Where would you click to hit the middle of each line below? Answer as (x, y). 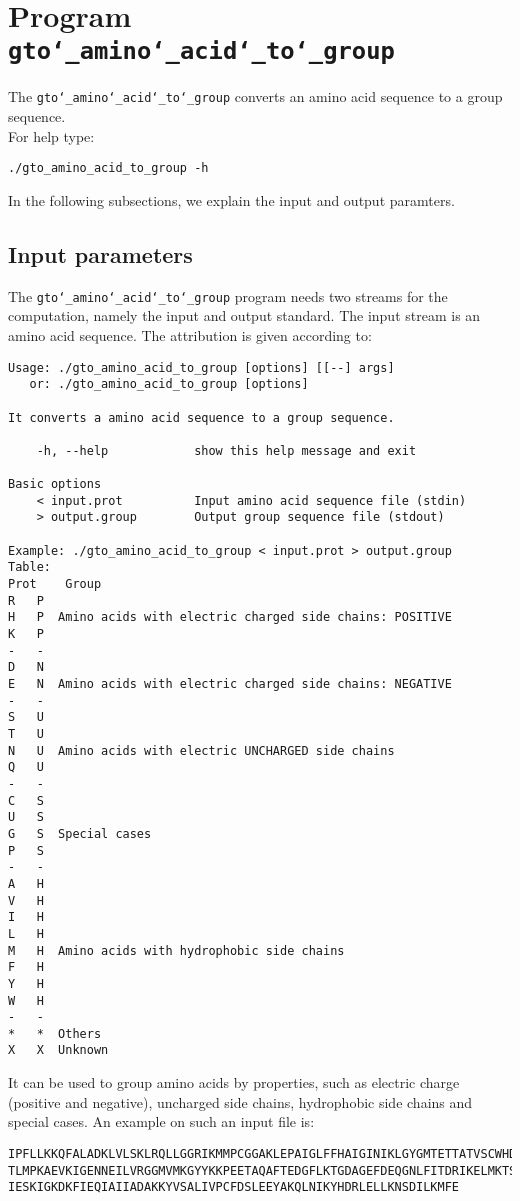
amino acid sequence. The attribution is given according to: (190, 334)
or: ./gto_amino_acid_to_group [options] (169, 384)
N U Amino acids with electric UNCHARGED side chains (201, 750)
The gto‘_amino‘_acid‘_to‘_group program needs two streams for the (228, 295)
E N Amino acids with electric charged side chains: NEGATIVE (230, 684)
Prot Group (55, 584)
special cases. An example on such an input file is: (161, 1121)
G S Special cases (80, 833)
